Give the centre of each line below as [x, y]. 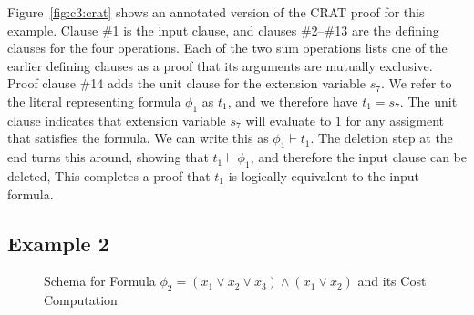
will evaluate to [289, 120]
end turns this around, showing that [108, 157]
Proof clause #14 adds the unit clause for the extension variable [187, 83]
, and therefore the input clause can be [359, 157]
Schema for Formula [100, 281]
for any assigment [395, 120]
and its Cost [392, 281]
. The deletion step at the [381, 138]
